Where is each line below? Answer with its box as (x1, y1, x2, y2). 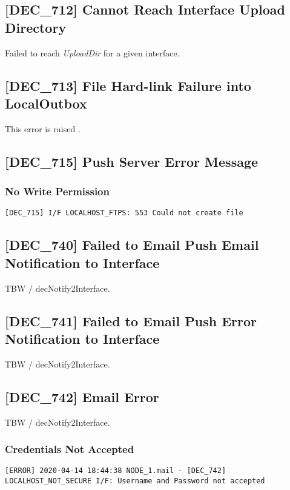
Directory (5, 18, 67, 36)
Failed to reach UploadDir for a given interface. (5, 46, 180, 59)
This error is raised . (5, 122, 81, 135)
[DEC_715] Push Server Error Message (5, 152, 259, 170)
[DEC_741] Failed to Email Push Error (5, 311, 257, 330)
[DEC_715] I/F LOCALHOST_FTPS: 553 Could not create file (5, 209, 243, 218)
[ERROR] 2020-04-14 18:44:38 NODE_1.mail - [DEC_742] (5, 466, 226, 475)
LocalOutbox (5, 93, 87, 112)
